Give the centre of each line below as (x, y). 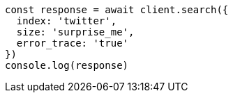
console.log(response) (67, 65)
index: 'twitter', (67, 21)
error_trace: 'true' (73, 43)
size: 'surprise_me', (75, 32)
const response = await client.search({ (117, 10)
